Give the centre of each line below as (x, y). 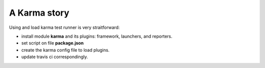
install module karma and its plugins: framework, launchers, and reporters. (97, 36)
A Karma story (39, 13)
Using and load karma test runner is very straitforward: (65, 27)
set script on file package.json (53, 43)
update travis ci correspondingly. (55, 57)
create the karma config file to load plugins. (66, 50)
